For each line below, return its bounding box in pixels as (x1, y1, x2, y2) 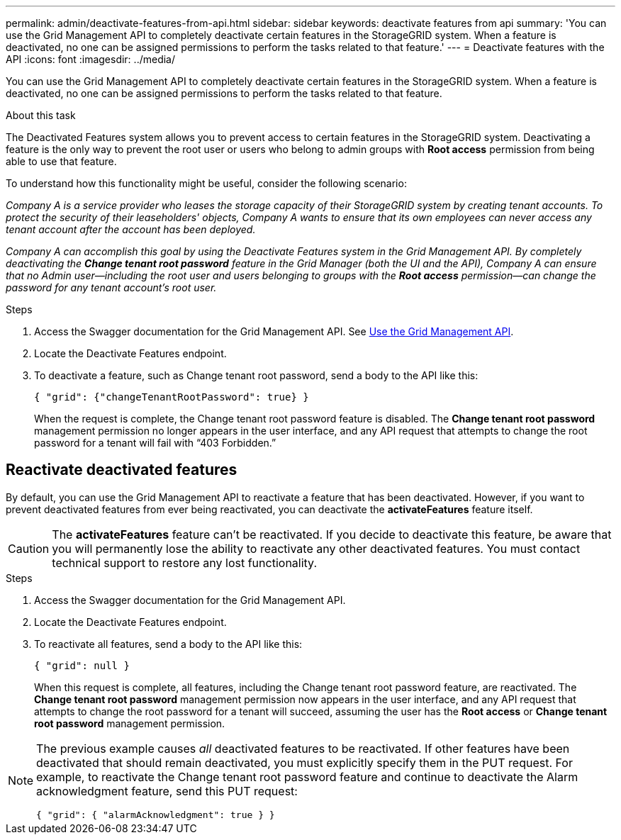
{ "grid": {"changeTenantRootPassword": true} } (34, 391, 309, 403)
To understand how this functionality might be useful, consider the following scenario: (6, 177, 407, 189)
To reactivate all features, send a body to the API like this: (34, 637, 303, 650)
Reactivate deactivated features (6, 461, 237, 479)
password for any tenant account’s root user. (6, 281, 217, 293)
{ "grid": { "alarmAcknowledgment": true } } (36, 809, 275, 820)
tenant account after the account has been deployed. (6, 223, 256, 235)
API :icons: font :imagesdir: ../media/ (6, 53, 175, 65)
